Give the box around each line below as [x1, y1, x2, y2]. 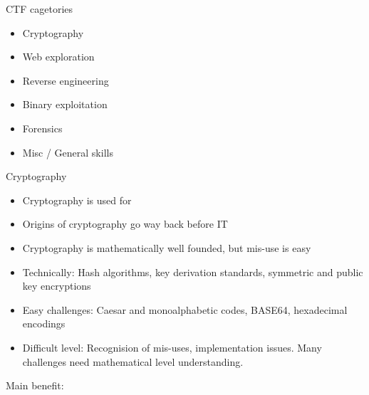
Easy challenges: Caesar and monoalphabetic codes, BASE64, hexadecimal [22, 302, 348, 317]
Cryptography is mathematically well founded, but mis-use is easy [22, 240, 311, 255]
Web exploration [22, 49, 95, 64]
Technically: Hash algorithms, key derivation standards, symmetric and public [22, 264, 363, 279]
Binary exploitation [22, 97, 108, 112]
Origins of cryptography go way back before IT [22, 216, 228, 231]
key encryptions [22, 278, 91, 293]
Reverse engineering [22, 73, 109, 88]
